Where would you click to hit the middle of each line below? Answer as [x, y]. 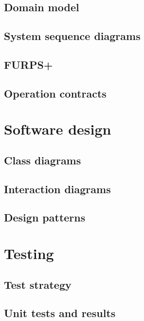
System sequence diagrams [72, 36]
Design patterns [45, 217]
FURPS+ [28, 64]
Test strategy [38, 284]
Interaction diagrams [57, 189]
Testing [29, 253]
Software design [58, 129]
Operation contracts [55, 93]
